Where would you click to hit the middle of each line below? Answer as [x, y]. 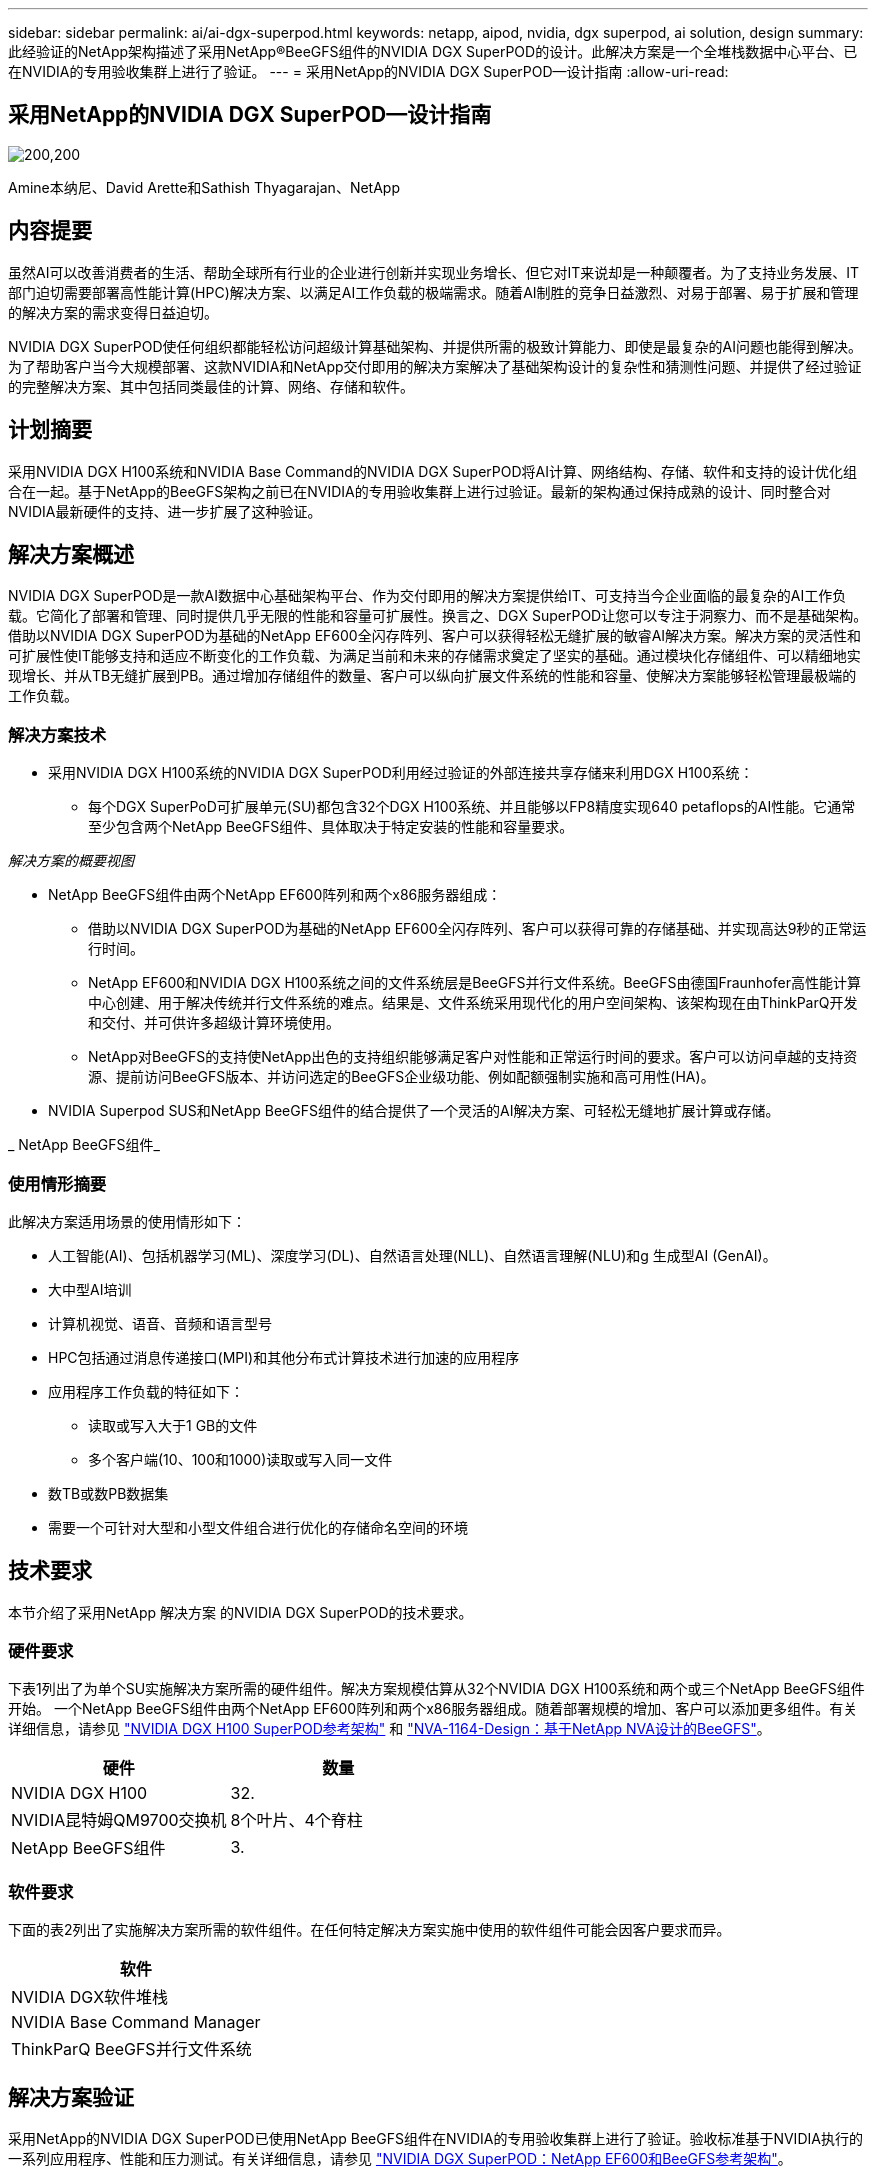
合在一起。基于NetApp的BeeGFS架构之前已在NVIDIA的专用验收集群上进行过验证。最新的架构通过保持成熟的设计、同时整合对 [419, 491]
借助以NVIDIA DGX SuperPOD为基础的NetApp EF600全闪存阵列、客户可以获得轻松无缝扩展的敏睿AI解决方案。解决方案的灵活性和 [435, 636]
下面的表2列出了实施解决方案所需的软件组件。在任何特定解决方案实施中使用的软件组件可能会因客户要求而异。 [369, 1930]
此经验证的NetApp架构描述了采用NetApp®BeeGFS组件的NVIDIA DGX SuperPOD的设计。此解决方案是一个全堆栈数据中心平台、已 [433, 51]
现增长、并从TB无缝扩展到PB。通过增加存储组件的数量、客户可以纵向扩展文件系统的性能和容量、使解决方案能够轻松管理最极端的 [432, 676]
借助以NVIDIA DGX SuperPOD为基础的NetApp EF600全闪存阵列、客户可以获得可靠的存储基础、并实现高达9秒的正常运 [477, 929]
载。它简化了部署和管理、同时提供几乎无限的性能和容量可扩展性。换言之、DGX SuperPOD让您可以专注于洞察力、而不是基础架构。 [438, 616]
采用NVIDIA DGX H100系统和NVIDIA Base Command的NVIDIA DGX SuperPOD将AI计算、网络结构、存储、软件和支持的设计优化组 [432, 471]
